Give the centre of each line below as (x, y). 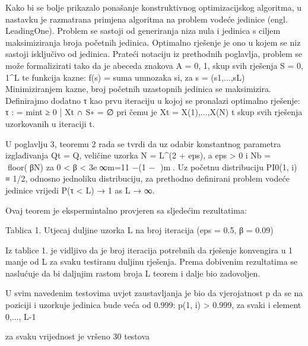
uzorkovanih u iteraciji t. (50, 123)
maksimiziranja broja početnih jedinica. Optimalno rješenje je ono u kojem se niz (153, 42)
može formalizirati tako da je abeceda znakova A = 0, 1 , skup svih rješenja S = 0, (155, 65)
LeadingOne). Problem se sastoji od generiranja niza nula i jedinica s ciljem (143, 31)
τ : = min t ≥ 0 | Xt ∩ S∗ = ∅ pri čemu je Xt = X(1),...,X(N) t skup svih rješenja (154, 112)
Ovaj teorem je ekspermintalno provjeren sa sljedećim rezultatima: (126, 210)
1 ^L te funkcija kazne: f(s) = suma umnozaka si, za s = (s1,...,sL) (125, 77)
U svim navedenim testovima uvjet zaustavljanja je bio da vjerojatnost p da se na (154, 293)
